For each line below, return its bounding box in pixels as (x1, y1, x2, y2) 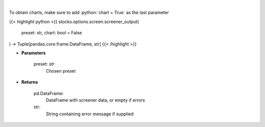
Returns (21, 79, 38, 85)
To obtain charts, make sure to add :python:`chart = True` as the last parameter (9, 10, 169, 16)
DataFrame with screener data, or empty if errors (46, 97, 145, 103)
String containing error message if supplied (46, 111, 134, 117)
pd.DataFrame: (33, 90, 64, 96)
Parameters (21, 50, 46, 56)
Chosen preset (46, 68, 76, 74)
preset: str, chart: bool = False (21, 30, 82, 36)
